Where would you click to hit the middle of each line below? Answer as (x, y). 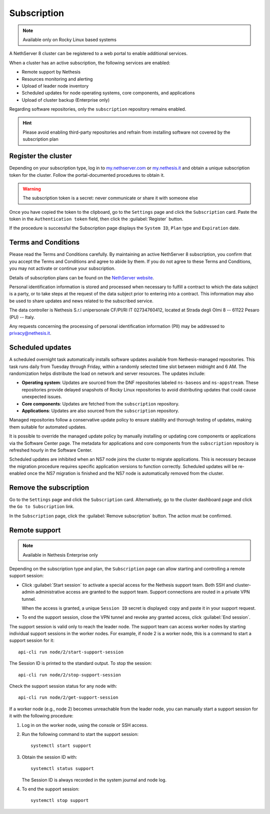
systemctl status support (62, 769)
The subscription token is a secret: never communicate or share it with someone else (110, 198)
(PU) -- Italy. (22, 317)
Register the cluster (41, 156)
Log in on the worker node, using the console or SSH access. (85, 725)
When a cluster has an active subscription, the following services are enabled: (90, 63)
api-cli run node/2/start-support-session (71, 652)
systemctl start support (61, 746)
